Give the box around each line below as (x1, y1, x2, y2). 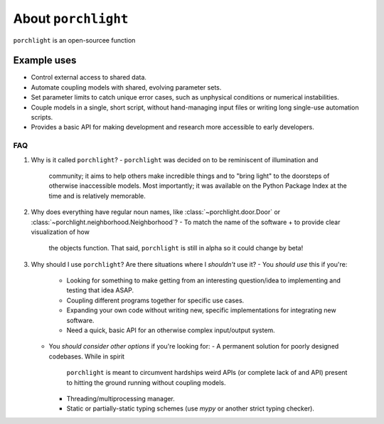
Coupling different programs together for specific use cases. (66, 296, 245, 304)
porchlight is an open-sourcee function (13, 36, 136, 44)
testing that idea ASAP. (66, 286, 134, 295)
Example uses (13, 54, 77, 67)
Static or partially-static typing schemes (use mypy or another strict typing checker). (66, 404, 314, 413)
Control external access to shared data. (31, 73, 147, 82)
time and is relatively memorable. (48, 191, 146, 200)
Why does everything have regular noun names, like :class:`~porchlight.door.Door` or (31, 208, 281, 216)
